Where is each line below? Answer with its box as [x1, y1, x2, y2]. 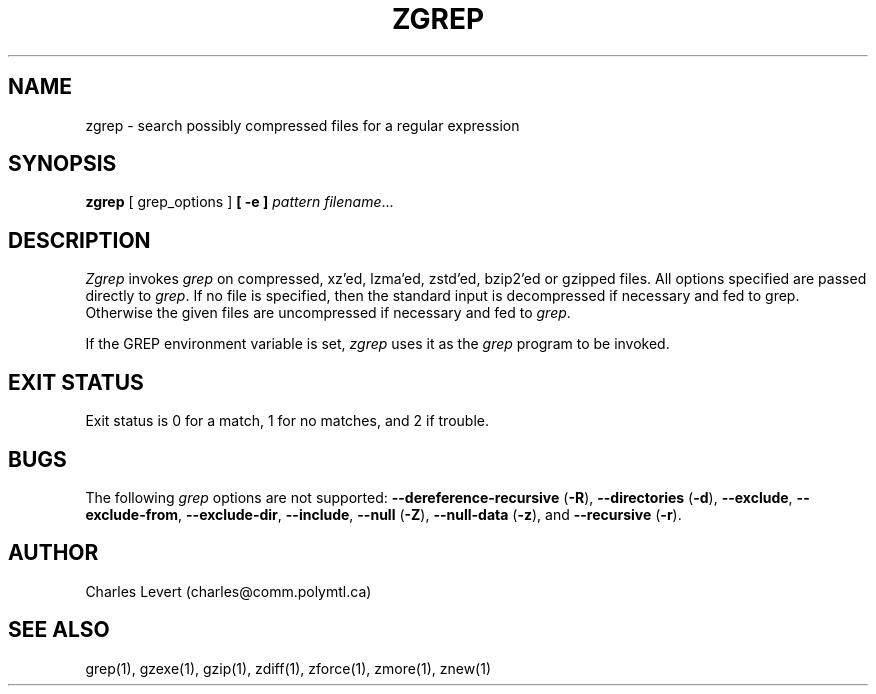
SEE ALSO [8, 617, 110, 643]
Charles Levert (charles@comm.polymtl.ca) [85, 582, 372, 600]
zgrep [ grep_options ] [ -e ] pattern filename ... [85, 193, 394, 211]
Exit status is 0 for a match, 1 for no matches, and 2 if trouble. [85, 412, 489, 430]
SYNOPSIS [8, 151, 117, 177]
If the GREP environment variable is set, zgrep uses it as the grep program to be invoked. [85, 335, 670, 353]
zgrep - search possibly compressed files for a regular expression [85, 116, 520, 134]
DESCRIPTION [8, 227, 151, 253]
